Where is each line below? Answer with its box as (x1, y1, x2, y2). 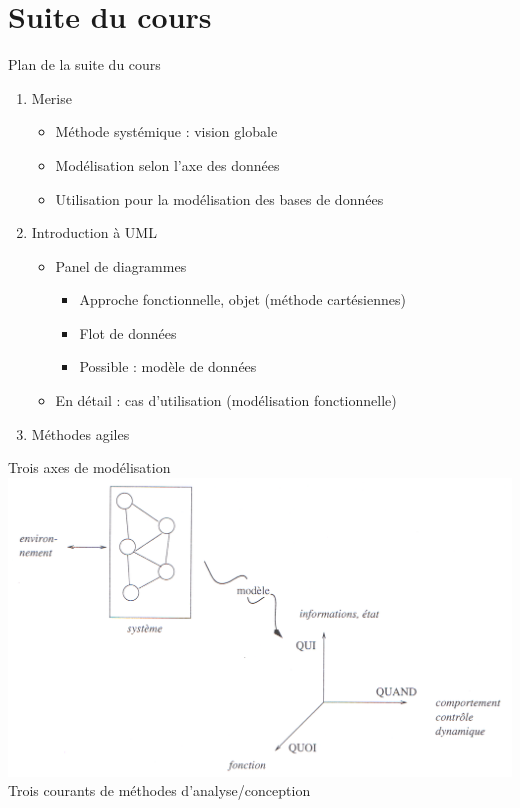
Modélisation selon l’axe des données (55, 154, 280, 175)
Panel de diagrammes (55, 255, 187, 276)
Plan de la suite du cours (8, 54, 161, 75)
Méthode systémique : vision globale (55, 121, 278, 142)
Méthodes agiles (31, 423, 130, 444)
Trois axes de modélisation (8, 457, 171, 478)
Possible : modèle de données (79, 356, 257, 377)
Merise (31, 87, 72, 108)
